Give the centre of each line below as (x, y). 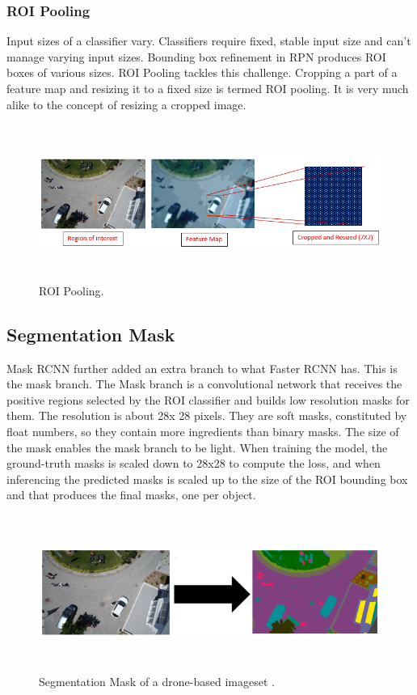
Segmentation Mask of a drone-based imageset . (157, 681)
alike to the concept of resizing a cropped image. (126, 104)
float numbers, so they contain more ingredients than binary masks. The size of (203, 431)
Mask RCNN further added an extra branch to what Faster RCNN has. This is (202, 368)
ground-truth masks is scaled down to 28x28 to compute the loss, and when (194, 463)
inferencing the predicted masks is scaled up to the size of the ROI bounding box (207, 479)
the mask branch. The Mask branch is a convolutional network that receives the (204, 384)
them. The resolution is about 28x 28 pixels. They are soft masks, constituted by (207, 415)
